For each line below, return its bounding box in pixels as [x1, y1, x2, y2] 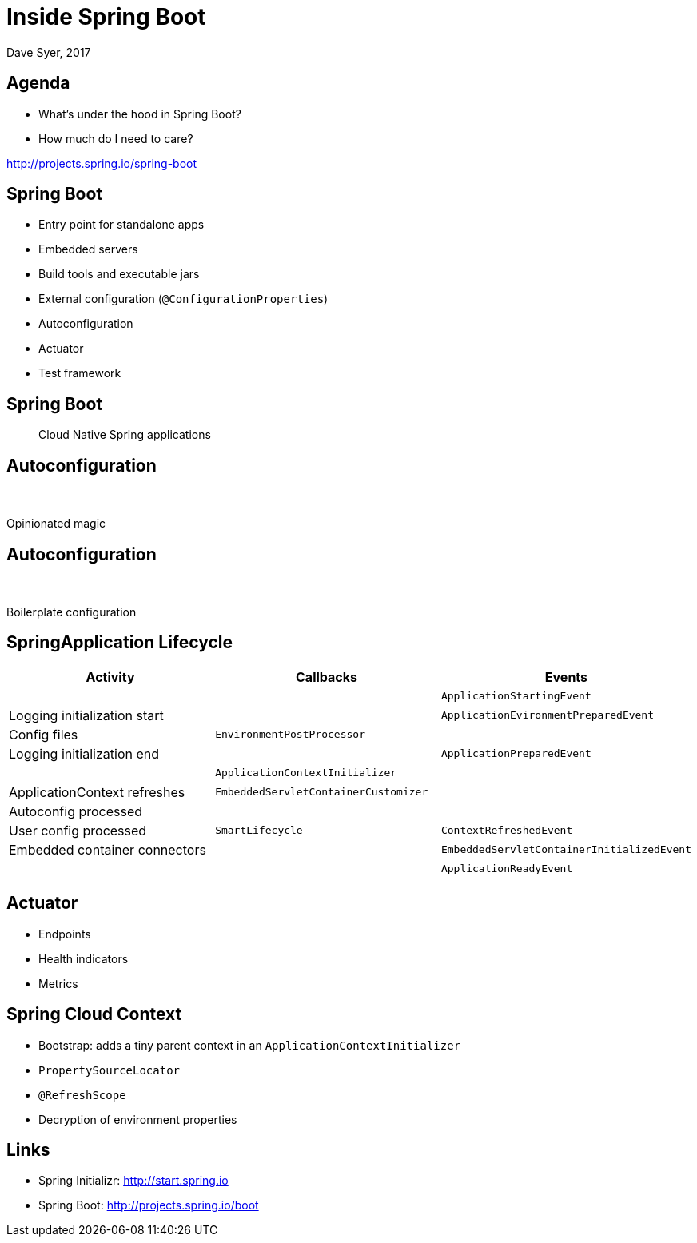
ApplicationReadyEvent [440, 863, 573, 875]
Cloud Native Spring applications [38, 428, 211, 442]
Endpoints [38, 926, 91, 941]
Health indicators [38, 951, 129, 966]
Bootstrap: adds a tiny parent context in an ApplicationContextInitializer [38, 1038, 461, 1052]
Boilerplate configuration [6, 604, 137, 619]
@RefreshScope [38, 1088, 126, 1102]
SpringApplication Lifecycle [6, 632, 233, 653]
